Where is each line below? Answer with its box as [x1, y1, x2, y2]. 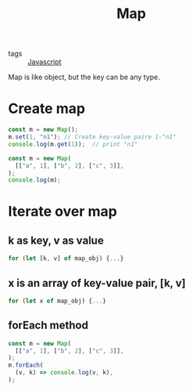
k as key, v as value [8, 234, 104, 247]
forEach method [8, 319, 88, 332]
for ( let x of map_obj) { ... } [8, 297, 107, 305]
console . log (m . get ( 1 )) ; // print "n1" [8, 140, 138, 148]
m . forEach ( [8, 361, 44, 369]
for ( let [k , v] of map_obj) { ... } [8, 255, 124, 262]
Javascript [27, 57, 62, 67]
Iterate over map [8, 203, 117, 220]
